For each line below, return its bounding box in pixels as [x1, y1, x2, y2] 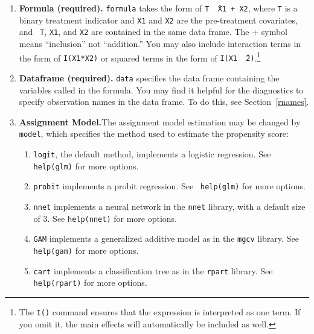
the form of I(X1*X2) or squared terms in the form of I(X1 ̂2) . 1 [19, 49, 261, 64]
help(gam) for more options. [33, 244, 139, 256]
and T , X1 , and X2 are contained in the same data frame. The [19, 25, 249, 38]
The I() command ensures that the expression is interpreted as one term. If [19, 305, 301, 318]
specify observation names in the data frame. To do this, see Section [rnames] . [19, 95, 309, 108]
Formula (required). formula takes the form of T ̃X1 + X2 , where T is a [19, 2, 298, 14]
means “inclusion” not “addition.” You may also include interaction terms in [19, 37, 301, 49]
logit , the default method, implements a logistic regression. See [33, 147, 271, 160]
